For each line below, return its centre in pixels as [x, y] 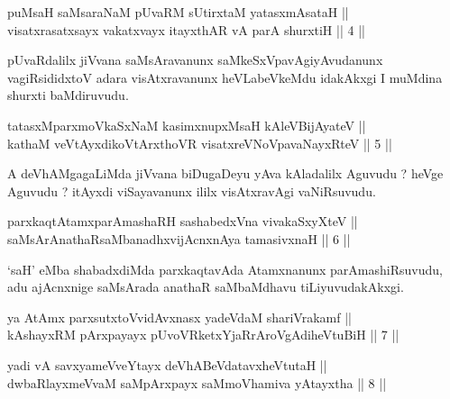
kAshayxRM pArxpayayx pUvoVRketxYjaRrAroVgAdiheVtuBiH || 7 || [203, 335]
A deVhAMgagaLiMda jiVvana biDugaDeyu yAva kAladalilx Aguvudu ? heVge [225, 173]
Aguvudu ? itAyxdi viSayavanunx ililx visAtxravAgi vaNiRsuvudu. [192, 190]
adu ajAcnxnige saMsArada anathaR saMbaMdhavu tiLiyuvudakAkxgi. [206, 287]
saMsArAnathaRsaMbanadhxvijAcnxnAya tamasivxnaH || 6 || [179, 238]
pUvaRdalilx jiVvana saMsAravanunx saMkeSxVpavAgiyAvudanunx [195, 60]
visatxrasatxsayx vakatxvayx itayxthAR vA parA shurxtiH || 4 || [186, 29]
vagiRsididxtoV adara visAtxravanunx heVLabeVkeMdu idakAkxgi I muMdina [225, 77]
